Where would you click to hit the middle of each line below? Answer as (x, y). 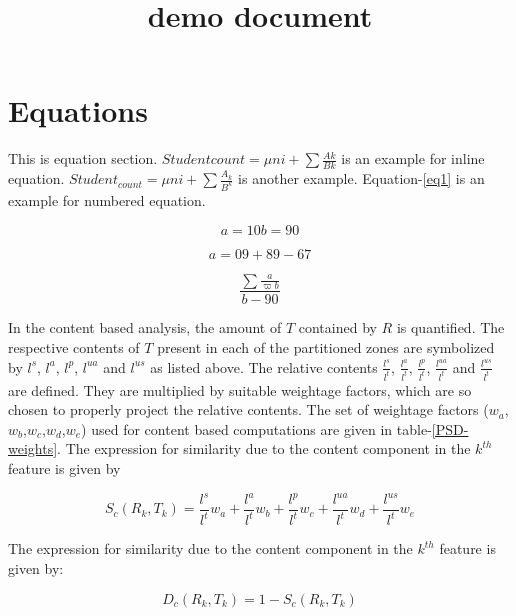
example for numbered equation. (107, 200)
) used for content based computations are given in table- (256, 428)
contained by (337, 327)
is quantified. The (450, 327)
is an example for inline (413, 158)
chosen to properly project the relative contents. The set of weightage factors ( (248, 409)
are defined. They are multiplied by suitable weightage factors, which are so (240, 389)
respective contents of (74, 347)
